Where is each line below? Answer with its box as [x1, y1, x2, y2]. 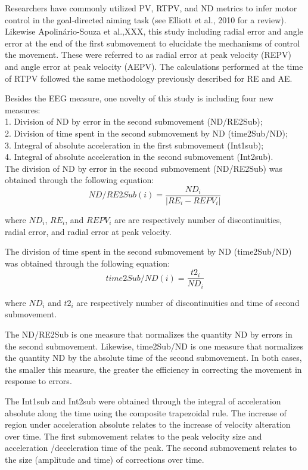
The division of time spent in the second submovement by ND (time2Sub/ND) [5, 245, 292, 258]
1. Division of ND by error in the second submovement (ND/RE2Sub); [5, 115, 263, 128]
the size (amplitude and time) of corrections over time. [5, 453, 204, 465]
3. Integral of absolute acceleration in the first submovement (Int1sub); [5, 138, 264, 151]
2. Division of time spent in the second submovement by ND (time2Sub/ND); [5, 126, 288, 139]
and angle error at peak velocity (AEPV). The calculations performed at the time [5, 60, 303, 72]
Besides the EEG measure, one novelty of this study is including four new [5, 92, 274, 104]
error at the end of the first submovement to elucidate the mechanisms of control [5, 36, 300, 49]
